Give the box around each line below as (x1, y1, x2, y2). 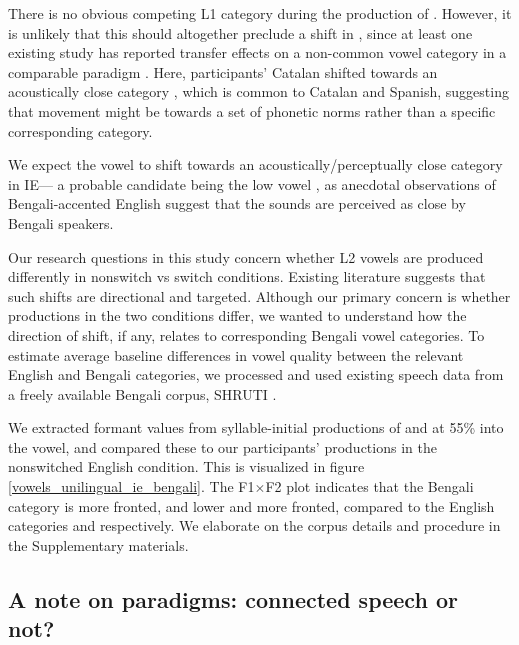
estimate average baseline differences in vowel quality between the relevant (8, 344, 464, 365)
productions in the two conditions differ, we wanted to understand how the (8, 305, 467, 326)
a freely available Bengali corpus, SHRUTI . (8, 383, 277, 404)
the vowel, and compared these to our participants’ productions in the (8, 436, 437, 457)
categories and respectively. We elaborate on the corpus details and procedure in (8, 515, 501, 536)
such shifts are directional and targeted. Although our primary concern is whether (8, 285, 511, 306)
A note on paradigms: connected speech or (8, 583, 458, 614)
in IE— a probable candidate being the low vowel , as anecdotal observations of (8, 173, 496, 194)
